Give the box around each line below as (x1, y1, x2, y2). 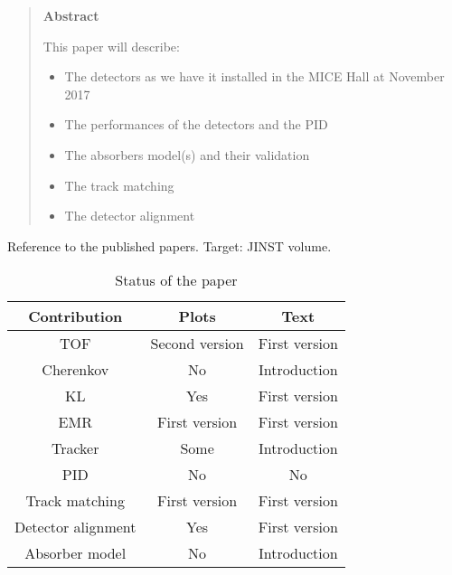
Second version (150, 333, 244, 354)
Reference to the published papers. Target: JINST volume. (7, 236, 332, 255)
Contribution (28, 306, 123, 327)
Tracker (51, 438, 99, 459)
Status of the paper (115, 269, 238, 291)
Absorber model (24, 542, 127, 564)
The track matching (64, 175, 174, 194)
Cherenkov (42, 359, 109, 381)
